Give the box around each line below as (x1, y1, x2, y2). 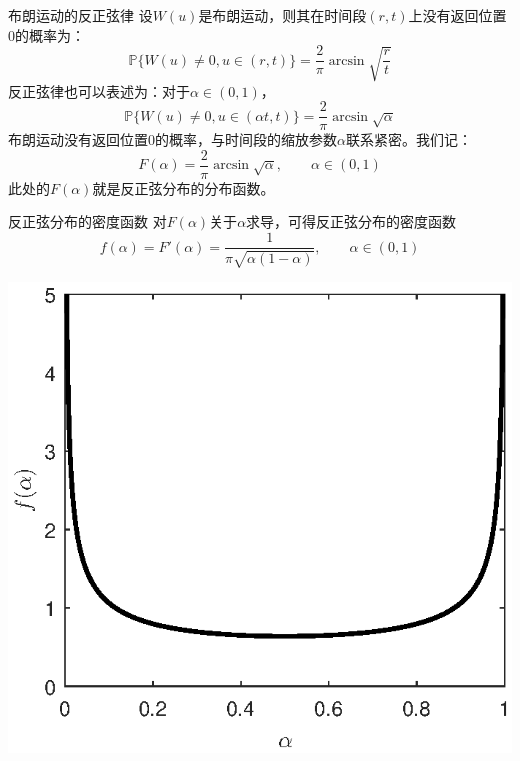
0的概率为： (8, 24, 85, 45)
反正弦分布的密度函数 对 (8, 211, 167, 232)
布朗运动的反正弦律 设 (8, 5, 153, 25)
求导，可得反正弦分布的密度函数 (246, 211, 457, 232)
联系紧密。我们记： (345, 129, 472, 150)
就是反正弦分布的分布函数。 (92, 177, 275, 198)
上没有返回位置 (408, 5, 507, 25)
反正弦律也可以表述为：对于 (8, 80, 190, 101)
